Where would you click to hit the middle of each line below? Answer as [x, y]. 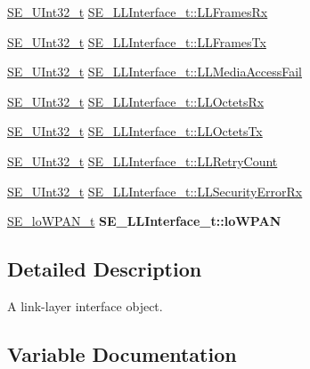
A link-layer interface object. [85, 305]
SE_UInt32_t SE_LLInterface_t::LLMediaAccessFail [155, 72]
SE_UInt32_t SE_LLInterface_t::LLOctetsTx [135, 131]
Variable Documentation [122, 353]
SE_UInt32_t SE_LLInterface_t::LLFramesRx [138, 12]
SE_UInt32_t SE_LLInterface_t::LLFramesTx [137, 41]
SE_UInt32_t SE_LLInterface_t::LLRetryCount [143, 160]
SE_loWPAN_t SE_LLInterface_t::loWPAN [144, 221]
